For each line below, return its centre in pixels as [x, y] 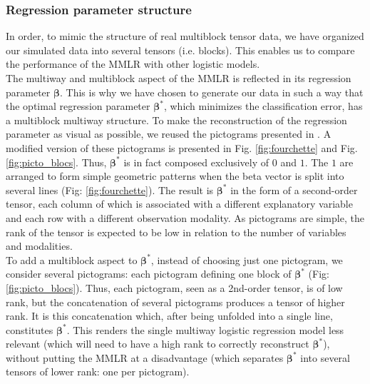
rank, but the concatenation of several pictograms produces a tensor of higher [175, 302]
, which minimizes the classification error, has [263, 106]
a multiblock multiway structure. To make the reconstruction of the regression [176, 120]
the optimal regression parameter [78, 106]
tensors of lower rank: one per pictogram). [98, 372]
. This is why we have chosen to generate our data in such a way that [212, 92]
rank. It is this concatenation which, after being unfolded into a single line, [169, 316]
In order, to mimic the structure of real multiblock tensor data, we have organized [185, 36]
